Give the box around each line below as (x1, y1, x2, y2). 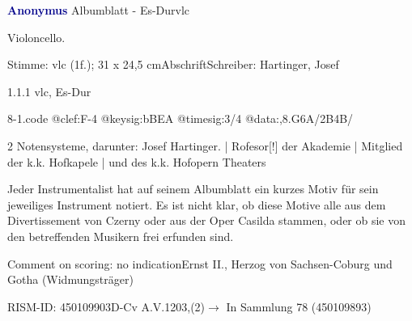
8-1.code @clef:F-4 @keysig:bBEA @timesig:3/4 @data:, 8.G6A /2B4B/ (7, 110, 354, 127)
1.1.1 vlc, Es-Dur (7, 82, 91, 99)
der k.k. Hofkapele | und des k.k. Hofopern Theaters (7, 153, 266, 170)
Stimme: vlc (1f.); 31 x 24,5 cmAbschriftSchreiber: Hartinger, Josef (7, 56, 339, 73)
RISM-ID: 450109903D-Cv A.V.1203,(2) (7, 298, 206, 315)
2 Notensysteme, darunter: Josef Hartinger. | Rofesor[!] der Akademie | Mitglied (7, 137, 403, 154)
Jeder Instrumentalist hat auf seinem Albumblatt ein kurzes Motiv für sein (7, 180, 379, 197)
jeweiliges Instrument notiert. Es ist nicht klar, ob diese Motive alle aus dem (7, 196, 386, 213)
